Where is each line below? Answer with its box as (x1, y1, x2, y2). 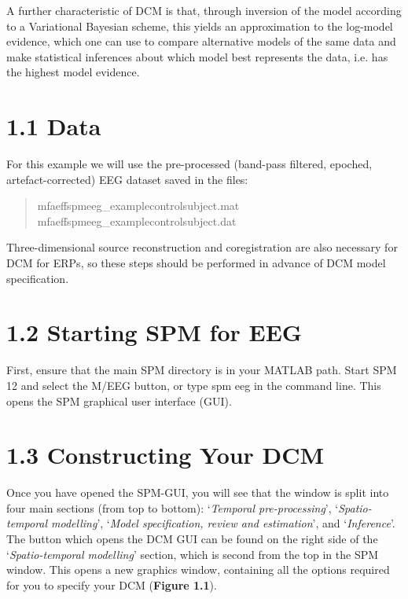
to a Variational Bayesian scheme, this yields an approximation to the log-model (6, 17, 393, 34)
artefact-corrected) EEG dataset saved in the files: (6, 171, 248, 187)
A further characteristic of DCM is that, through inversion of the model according (6, 2, 402, 18)
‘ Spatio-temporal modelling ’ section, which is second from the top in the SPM (6, 546, 379, 562)
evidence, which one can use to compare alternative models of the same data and (6, 33, 396, 50)
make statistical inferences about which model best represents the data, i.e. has (6, 48, 388, 64)
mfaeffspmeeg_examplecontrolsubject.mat (37, 197, 240, 214)
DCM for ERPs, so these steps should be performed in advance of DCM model (6, 255, 386, 271)
